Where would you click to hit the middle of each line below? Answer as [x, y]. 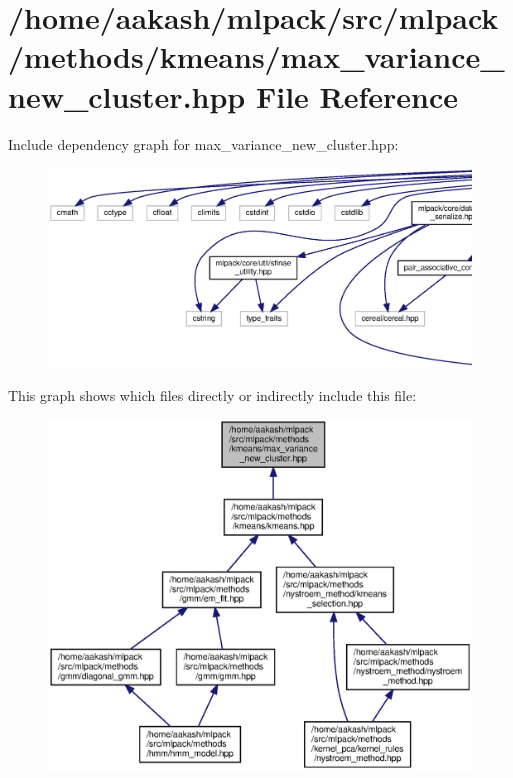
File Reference [357, 95]
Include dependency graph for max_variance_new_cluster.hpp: [203, 143]
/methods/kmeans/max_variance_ [256, 56]
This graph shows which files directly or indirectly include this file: [212, 394]
